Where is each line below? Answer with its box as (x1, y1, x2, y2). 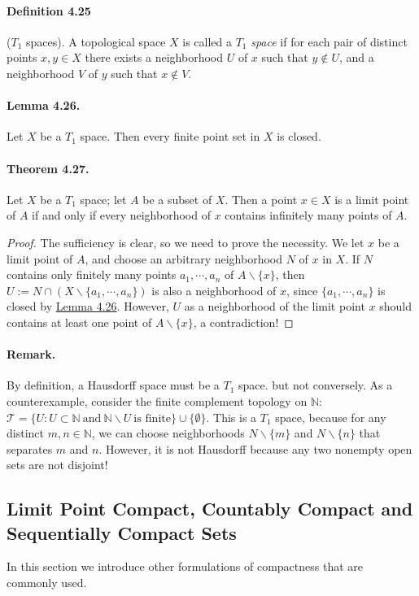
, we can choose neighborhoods (91, 424, 245, 442)
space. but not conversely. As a (238, 376, 393, 394)
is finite (133, 412, 171, 424)
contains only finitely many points (7, 266, 177, 283)
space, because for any (275, 408, 386, 425)
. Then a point (225, 190, 298, 207)
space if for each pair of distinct (251, 33, 408, 50)
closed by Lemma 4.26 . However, (7, 298, 169, 315)
